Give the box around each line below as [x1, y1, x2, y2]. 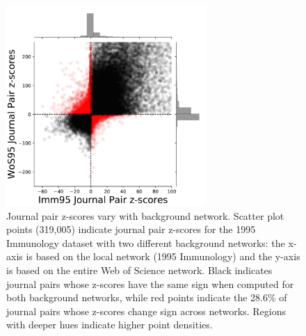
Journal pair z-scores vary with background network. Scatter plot [6, 208, 284, 223]
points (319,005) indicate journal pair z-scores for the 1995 [6, 222, 256, 237]
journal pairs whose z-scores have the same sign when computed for [6, 276, 294, 291]
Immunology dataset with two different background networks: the [6, 235, 285, 250]
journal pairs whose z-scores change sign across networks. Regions [6, 303, 286, 318]
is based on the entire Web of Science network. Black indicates [6, 262, 273, 277]
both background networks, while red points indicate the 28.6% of [6, 290, 287, 305]
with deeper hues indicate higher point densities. [6, 317, 213, 332]
